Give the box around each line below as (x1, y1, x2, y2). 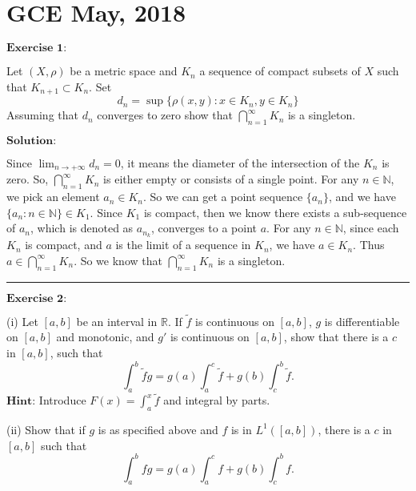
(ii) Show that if (6, 421, 86, 437)
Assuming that (6, 107, 78, 123)
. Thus (353, 236, 385, 253)
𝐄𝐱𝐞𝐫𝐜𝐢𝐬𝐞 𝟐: (6, 292, 67, 304)
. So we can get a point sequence (143, 188, 303, 205)
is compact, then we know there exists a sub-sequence (143, 203, 407, 220)
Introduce (38, 392, 86, 408)
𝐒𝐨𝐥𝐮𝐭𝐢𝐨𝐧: (6, 135, 57, 147)
